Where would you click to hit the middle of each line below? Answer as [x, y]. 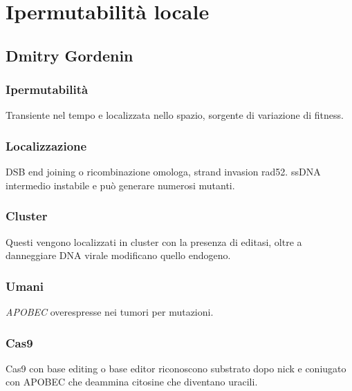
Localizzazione [46, 145]
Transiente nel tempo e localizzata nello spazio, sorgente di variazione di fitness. [175, 115]
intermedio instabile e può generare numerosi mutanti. [120, 185]
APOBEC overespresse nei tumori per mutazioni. [110, 312]
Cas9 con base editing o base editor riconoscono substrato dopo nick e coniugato [176, 368]
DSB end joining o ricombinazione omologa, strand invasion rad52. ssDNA [163, 172]
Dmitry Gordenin [70, 55]
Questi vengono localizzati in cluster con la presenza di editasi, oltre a [154, 241]
